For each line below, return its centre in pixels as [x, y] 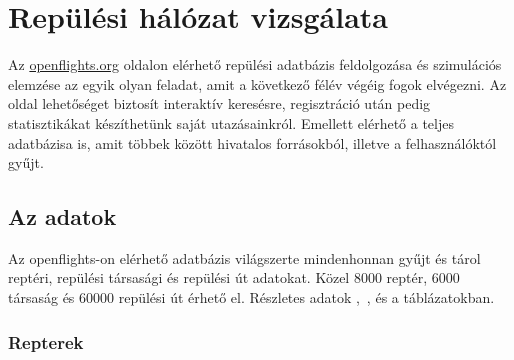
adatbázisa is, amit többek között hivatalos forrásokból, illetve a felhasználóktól [252, 142]
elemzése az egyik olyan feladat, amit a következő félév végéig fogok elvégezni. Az [257, 83]
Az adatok [62, 216]
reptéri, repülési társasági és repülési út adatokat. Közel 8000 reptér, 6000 [234, 277]
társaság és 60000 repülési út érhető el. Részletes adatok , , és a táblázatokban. [251, 297]
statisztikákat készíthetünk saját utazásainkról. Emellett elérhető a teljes [231, 122]
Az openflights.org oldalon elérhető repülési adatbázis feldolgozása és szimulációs [255, 64]
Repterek [46, 341]
